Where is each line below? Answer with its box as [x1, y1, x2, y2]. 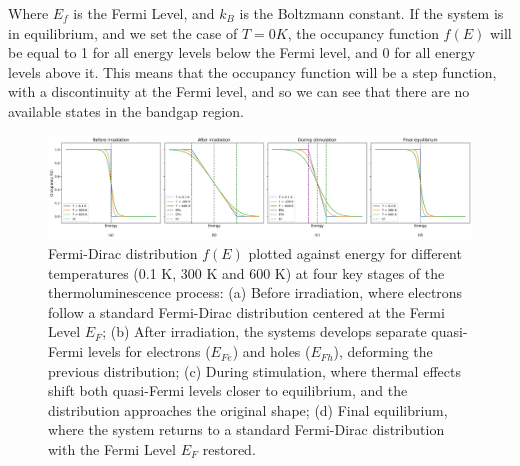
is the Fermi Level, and [73, 3, 215, 23]
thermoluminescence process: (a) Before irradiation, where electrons [48, 282, 463, 303]
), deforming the [333, 341, 433, 362]
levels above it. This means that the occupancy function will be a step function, [8, 61, 497, 82]
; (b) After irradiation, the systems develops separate [102, 321, 427, 342]
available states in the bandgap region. [8, 100, 244, 121]
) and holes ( [232, 341, 311, 362]
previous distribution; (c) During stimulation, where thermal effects [48, 360, 461, 381]
